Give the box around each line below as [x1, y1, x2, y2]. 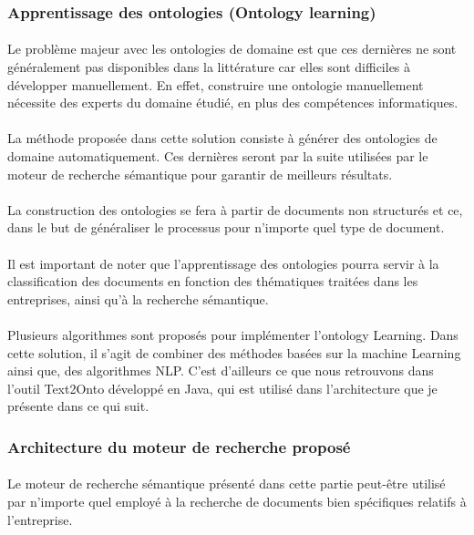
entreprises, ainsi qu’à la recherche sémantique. [7, 289, 269, 308]
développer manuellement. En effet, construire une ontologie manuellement [7, 75, 424, 94]
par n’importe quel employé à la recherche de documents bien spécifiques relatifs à [7, 491, 467, 510]
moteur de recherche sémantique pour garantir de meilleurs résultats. [7, 164, 393, 183]
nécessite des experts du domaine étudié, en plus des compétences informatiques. [7, 93, 459, 112]
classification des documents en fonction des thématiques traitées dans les [7, 272, 418, 291]
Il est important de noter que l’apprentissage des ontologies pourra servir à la [7, 253, 439, 273]
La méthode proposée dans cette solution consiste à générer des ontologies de [7, 129, 438, 148]
